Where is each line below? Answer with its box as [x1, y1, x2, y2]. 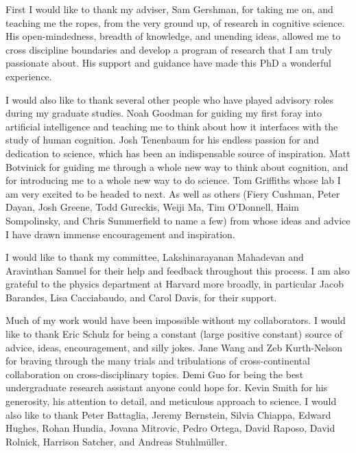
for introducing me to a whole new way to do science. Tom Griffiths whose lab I [5, 173, 341, 187]
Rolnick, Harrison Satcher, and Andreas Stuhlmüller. [5, 434, 228, 448]
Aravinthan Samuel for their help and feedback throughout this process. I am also [5, 263, 350, 277]
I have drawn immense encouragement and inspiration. [5, 226, 235, 241]
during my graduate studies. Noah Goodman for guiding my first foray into [5, 106, 322, 120]
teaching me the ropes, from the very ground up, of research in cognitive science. [5, 15, 345, 30]
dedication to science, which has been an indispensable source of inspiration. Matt [5, 146, 351, 160]
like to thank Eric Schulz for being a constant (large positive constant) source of [5, 327, 343, 341]
